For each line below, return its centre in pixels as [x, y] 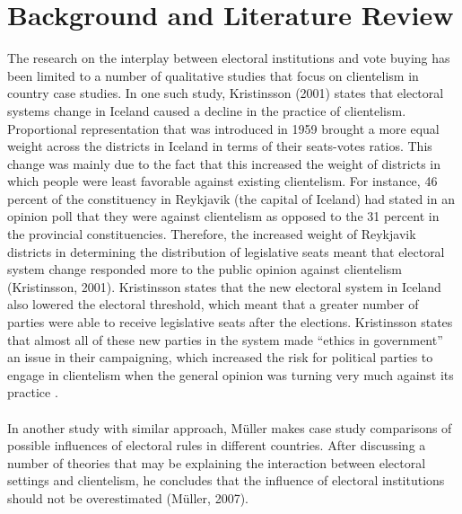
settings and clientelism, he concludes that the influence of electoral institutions [226, 480]
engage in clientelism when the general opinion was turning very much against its [231, 374]
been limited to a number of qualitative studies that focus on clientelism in [213, 75]
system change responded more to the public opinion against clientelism [205, 269]
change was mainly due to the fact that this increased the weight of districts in [224, 163]
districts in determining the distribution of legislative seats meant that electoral [226, 251]
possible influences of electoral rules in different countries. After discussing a [217, 445]
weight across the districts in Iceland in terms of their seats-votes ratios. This [220, 146]
